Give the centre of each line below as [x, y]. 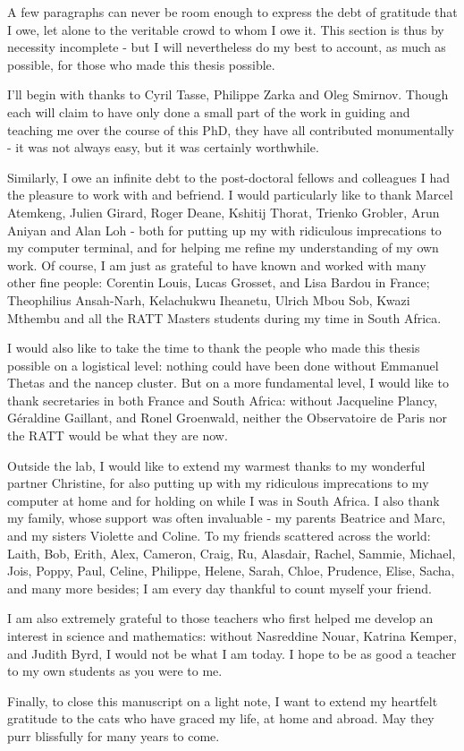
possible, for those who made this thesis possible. [141, 64]
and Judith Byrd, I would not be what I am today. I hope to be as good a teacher [232, 653]
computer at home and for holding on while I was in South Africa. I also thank [224, 500]
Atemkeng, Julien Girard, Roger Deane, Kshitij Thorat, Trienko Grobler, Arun [224, 212]
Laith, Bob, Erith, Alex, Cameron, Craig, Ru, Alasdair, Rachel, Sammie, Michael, [232, 553]
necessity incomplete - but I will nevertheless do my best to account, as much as [227, 47]
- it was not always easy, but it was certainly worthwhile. [163, 147]
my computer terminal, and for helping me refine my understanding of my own [223, 247]
